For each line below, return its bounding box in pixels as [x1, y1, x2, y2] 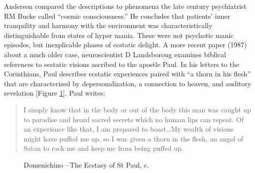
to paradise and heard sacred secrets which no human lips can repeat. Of [23, 114, 244, 124]
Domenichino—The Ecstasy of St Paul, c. [24, 159, 149, 170]
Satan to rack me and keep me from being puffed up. [23, 143, 183, 153]
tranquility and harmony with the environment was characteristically [4, 20, 213, 31]
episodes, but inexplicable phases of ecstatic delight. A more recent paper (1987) [4, 39, 247, 50]
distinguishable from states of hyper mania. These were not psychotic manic [4, 30, 234, 40]
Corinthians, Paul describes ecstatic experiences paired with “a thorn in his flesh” [4, 69, 251, 79]
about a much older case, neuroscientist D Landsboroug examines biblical [4, 49, 226, 59]
